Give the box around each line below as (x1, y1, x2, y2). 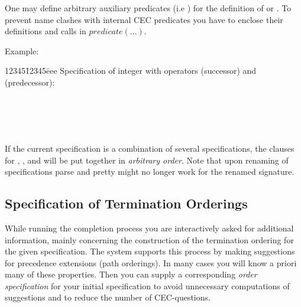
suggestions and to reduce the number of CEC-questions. (5, 291, 211, 303)
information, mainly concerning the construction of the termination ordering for (5, 233, 294, 246)
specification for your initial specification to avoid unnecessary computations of (5, 279, 290, 292)
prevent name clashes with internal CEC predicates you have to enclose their (5, 13, 283, 25)
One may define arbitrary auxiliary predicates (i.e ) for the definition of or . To (5, 2, 292, 14)
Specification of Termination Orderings (5, 194, 248, 213)
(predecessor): (5, 76, 55, 88)
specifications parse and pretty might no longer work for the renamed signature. (5, 165, 294, 178)
